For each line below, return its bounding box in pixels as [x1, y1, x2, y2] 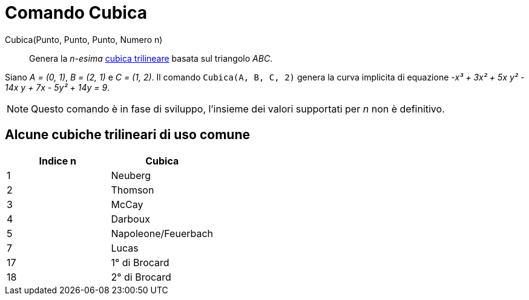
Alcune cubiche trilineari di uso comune [5, 127, 250, 143]
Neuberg [111, 169, 151, 181]
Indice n [39, 154, 77, 167]
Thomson [111, 183, 154, 196]
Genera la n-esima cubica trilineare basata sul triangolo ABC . [29, 53, 273, 64]
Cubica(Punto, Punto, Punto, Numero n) [5, 34, 163, 45]
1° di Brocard [111, 256, 169, 269]
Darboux [111, 212, 150, 225]
